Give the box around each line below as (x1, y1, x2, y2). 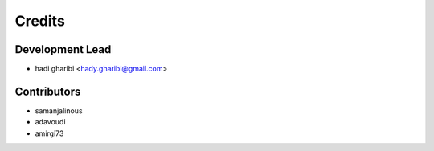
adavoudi (35, 117, 66, 127)
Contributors (14, 84, 81, 98)
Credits (14, 12, 66, 30)
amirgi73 (35, 129, 64, 138)
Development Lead (14, 43, 112, 56)
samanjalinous (35, 105, 84, 116)
